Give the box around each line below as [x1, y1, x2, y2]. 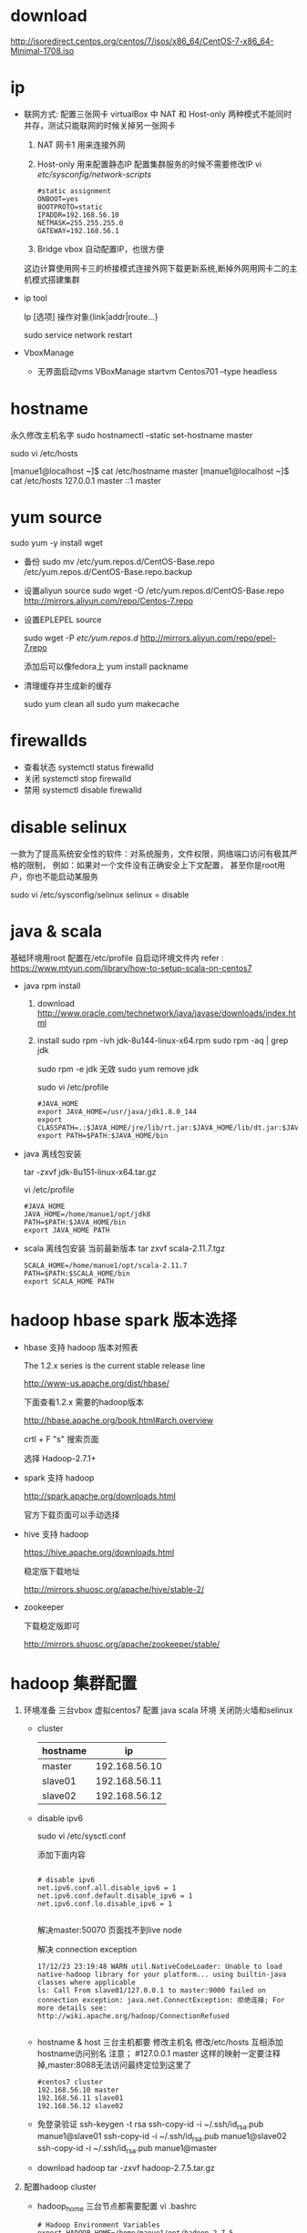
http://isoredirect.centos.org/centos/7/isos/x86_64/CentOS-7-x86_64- [10, 36, 274, 46]
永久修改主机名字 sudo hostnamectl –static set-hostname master [10, 429, 253, 440]
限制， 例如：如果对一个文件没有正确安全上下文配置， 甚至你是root [26, 859, 278, 870]
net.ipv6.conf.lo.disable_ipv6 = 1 [36, 1900, 172, 1909]
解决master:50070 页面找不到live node [36, 1924, 183, 1936]
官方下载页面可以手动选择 [23, 1509, 120, 1520]
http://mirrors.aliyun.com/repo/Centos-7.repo [23, 595, 194, 606]
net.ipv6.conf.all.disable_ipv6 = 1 [36, 1883, 177, 1893]
